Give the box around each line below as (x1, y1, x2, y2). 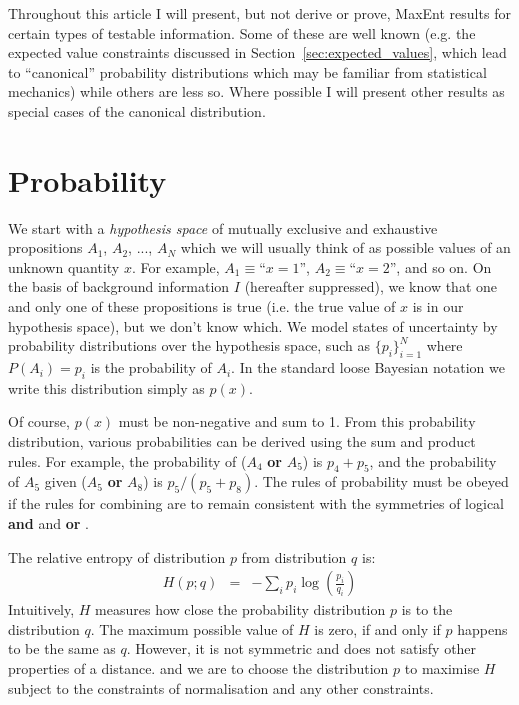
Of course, (8, 411, 70, 432)
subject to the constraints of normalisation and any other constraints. (8, 677, 434, 698)
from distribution (241, 546, 347, 567)
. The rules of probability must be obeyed (254, 471, 509, 492)
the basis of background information (8, 276, 230, 297)
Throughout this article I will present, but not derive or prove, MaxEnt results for (8, 3, 511, 23)
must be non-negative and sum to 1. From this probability (118, 411, 476, 432)
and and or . (8, 513, 89, 534)
